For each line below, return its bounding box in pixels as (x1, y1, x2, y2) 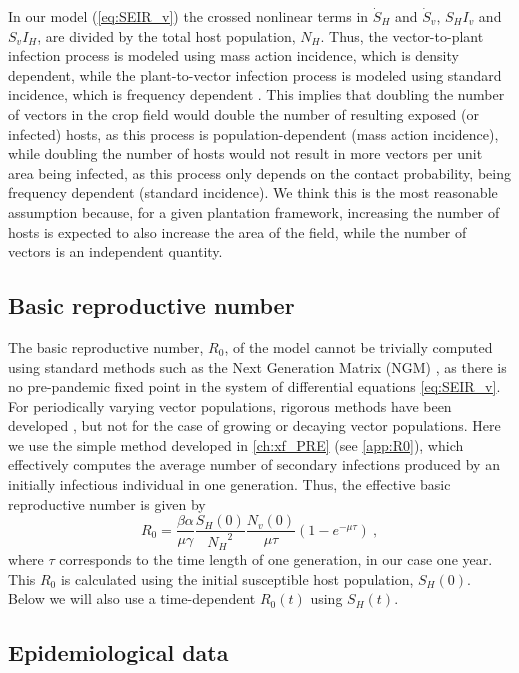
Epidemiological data (8, 637, 229, 668)
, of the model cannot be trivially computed (224, 336, 493, 357)
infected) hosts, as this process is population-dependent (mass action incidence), (8, 123, 499, 144)
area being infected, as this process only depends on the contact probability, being (8, 162, 511, 183)
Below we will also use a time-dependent (8, 588, 256, 609)
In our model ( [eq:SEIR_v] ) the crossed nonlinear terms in (8, 6, 369, 26)
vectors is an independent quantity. (8, 241, 223, 262)
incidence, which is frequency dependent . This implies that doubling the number (8, 84, 505, 105)
